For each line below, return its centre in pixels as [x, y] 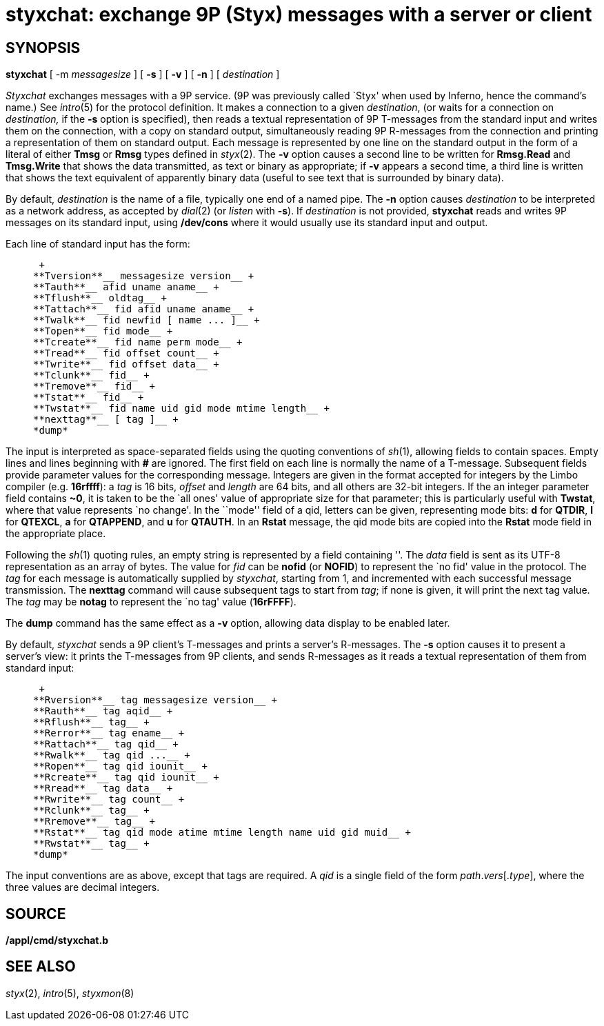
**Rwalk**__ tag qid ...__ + [112, 755]
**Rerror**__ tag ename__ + [109, 733]
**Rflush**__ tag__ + [91, 722]
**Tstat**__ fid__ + [89, 398]
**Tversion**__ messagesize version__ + [144, 276]
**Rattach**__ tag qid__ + [106, 744]
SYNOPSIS [43, 48]
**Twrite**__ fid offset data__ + [126, 364]
